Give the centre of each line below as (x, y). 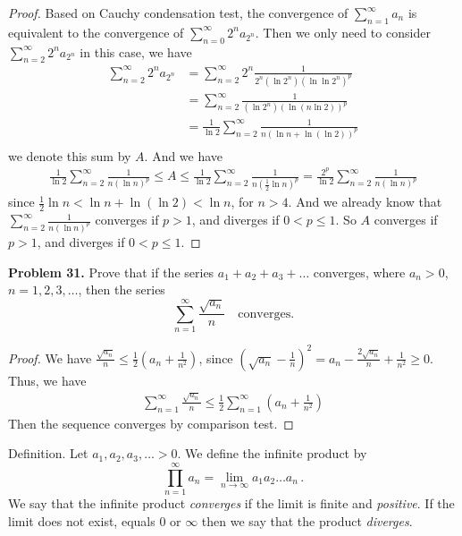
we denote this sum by (70, 155)
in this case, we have (136, 51)
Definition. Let (48, 453)
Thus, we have (47, 380)
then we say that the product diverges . (307, 520)
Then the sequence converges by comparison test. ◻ (151, 423)
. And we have (184, 155)
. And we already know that (365, 202)
